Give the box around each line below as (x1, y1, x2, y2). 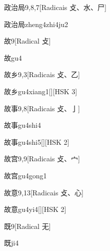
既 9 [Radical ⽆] (4, 220, 51, 231)
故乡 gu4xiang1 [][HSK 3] (4, 86, 77, 96)
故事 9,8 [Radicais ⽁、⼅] (4, 103, 80, 113)
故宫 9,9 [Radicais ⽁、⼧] (4, 153, 80, 164)
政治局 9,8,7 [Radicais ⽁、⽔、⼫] (4, 2, 106, 12)
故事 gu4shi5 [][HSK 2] (4, 136, 69, 147)
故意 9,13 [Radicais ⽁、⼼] (4, 187, 83, 197)
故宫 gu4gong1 (4, 170, 47, 180)
